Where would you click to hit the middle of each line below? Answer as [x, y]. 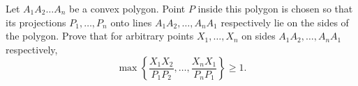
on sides [259, 36]
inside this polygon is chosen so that [275, 8]
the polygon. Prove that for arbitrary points [100, 36]
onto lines [131, 22]
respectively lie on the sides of [285, 22]
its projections [36, 22]
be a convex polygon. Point [127, 8]
